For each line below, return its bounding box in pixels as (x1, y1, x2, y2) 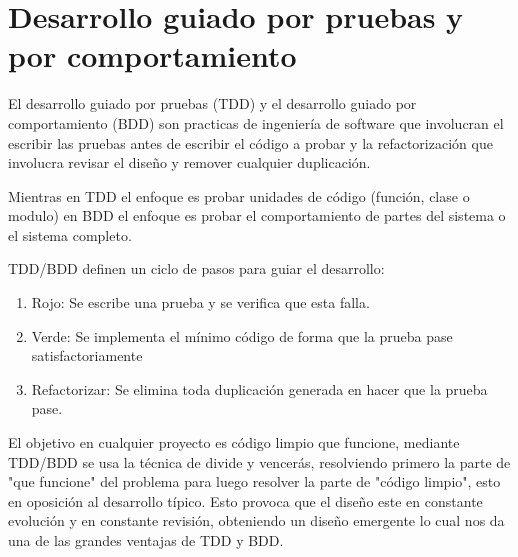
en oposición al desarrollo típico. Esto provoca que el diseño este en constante (8, 490, 483, 511)
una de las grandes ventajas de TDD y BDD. (8, 530, 284, 550)
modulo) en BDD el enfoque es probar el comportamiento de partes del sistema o (8, 205, 506, 226)
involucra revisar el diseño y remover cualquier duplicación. (8, 152, 371, 173)
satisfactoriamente (31, 345, 143, 366)
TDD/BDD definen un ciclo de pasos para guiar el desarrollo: (8, 258, 385, 279)
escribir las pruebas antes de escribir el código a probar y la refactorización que (8, 132, 493, 153)
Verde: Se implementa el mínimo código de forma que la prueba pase (31, 325, 453, 346)
